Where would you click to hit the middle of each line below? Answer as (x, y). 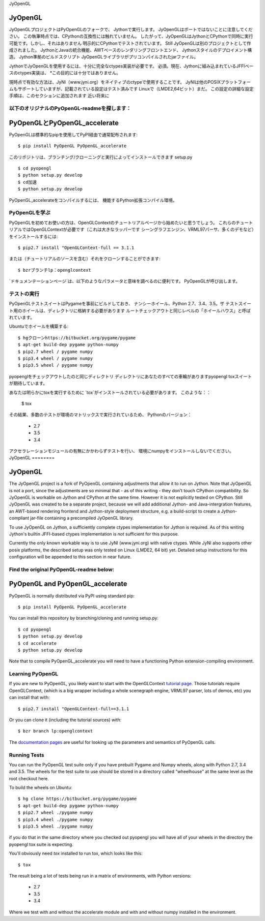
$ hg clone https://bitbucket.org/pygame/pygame (77, 799)
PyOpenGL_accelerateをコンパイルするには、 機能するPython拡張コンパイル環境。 (93, 200)
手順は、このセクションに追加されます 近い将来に (59, 95)
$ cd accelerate (37, 643)
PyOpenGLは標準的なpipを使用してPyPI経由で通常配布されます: (73, 134)
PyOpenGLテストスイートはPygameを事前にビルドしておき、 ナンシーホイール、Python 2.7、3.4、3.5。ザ (117, 304)
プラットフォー (236, 82)
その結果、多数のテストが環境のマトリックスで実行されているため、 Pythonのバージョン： (101, 415)
